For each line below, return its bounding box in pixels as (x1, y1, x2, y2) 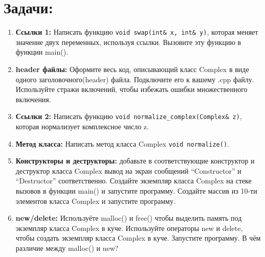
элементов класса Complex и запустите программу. (15, 195, 175, 206)
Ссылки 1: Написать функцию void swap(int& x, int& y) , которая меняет (15, 27, 258, 37)
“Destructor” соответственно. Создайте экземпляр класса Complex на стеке (15, 175, 252, 186)
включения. (15, 94, 51, 104)
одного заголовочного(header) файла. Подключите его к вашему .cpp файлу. (15, 74, 254, 84)
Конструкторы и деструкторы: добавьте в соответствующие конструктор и (15, 155, 255, 166)
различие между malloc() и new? (15, 243, 119, 253)
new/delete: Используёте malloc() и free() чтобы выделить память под (15, 213, 242, 223)
